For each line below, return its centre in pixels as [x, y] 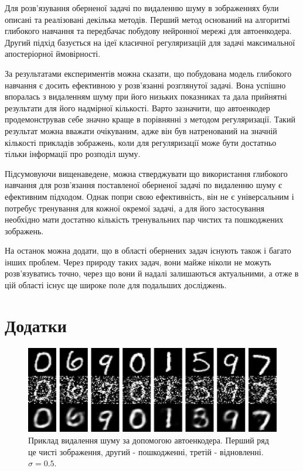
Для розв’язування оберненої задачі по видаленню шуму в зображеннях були [142, 8]
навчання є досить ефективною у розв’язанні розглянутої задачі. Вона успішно [145, 85]
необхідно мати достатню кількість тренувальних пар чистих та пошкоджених [144, 219]
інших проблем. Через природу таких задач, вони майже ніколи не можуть [138, 262]
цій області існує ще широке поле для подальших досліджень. [116, 285]
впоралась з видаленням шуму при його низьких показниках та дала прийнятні [146, 96]
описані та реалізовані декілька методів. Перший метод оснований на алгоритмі [147, 19]
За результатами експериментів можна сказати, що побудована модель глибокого [148, 73]
